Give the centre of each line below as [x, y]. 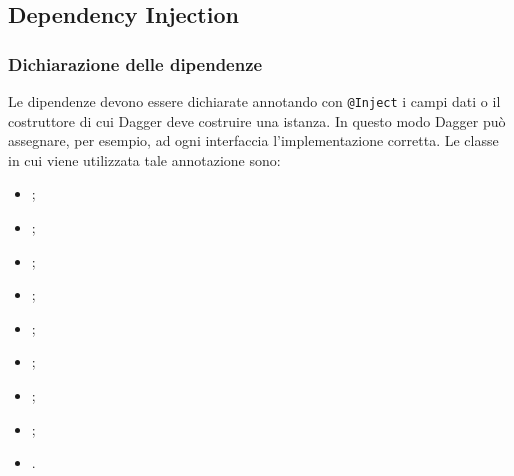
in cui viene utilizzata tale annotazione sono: [144, 159]
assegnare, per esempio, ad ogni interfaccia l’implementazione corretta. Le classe [253, 140]
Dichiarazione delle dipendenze [135, 63]
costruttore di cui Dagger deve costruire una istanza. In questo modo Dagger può [257, 120]
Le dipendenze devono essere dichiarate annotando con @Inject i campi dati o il [254, 101]
